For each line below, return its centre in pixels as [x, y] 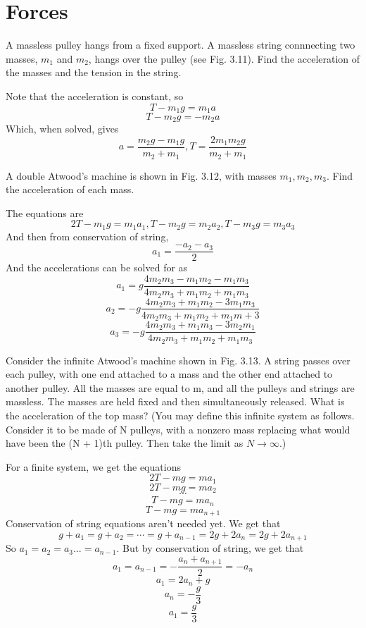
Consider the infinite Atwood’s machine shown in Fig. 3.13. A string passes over [178, 360]
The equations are [45, 213]
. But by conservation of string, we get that [210, 548]
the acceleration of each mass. [70, 189]
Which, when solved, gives [62, 129]
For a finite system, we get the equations [93, 466]
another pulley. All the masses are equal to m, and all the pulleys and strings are [180, 387]
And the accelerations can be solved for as [97, 267]
